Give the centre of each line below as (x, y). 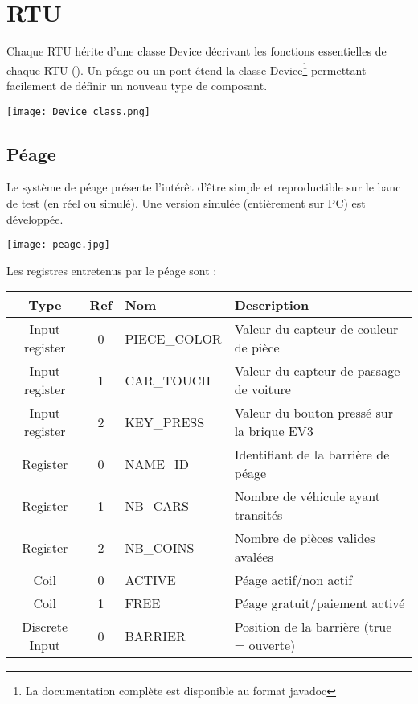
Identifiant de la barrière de (312, 455)
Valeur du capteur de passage (317, 371)
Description (272, 305)
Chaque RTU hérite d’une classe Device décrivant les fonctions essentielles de (197, 51)
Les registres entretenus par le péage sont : (112, 270)
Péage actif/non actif (293, 580)
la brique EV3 (274, 431)
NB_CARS (157, 505)
